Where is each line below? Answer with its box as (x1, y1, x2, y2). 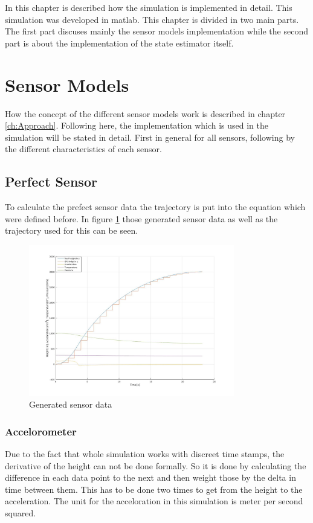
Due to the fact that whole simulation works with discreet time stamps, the (5, 448, 285, 460)
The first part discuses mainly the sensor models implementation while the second (5, 25, 308, 37)
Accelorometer (5, 423, 77, 438)
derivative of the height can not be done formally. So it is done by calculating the (5, 459, 306, 472)
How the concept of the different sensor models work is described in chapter (5, 107, 286, 120)
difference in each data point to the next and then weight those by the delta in (5, 471, 296, 484)
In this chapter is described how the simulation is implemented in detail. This (5, 1, 292, 13)
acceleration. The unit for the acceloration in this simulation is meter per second (5, 495, 303, 507)
